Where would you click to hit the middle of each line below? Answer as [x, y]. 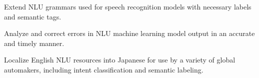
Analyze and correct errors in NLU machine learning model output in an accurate [129, 33]
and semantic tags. [33, 16]
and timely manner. [34, 43]
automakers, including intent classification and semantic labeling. [104, 69]
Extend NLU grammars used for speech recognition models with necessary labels [128, 6]
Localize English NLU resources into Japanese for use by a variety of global [120, 60]
